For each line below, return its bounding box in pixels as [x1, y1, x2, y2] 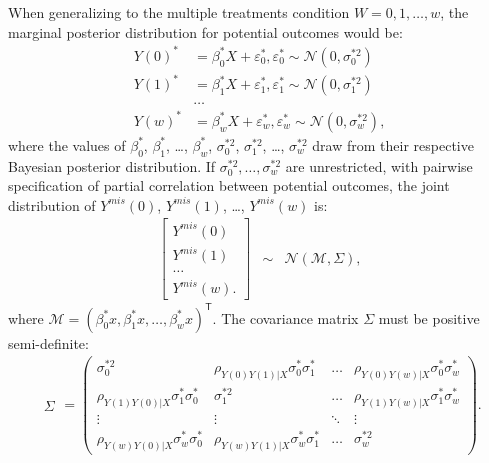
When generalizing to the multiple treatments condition [8, 2, 350, 22]
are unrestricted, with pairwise [285, 155, 473, 176]
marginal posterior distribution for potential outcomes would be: [8, 21, 403, 42]
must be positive [378, 307, 480, 328]
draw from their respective [312, 134, 474, 155]
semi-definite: [8, 332, 89, 353]
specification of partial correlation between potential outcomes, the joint [8, 175, 450, 196]
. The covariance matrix [212, 307, 359, 328]
